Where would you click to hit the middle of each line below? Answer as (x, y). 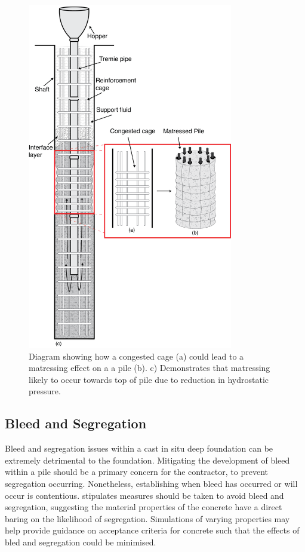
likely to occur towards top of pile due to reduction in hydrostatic (149, 379)
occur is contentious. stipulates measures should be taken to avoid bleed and (144, 495)
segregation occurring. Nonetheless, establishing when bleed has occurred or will (151, 484)
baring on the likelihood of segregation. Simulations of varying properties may (147, 518)
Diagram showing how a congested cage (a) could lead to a (136, 356)
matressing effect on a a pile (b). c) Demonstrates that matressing (150, 368)
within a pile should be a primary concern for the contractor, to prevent (136, 472)
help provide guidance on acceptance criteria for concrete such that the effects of (152, 530)
